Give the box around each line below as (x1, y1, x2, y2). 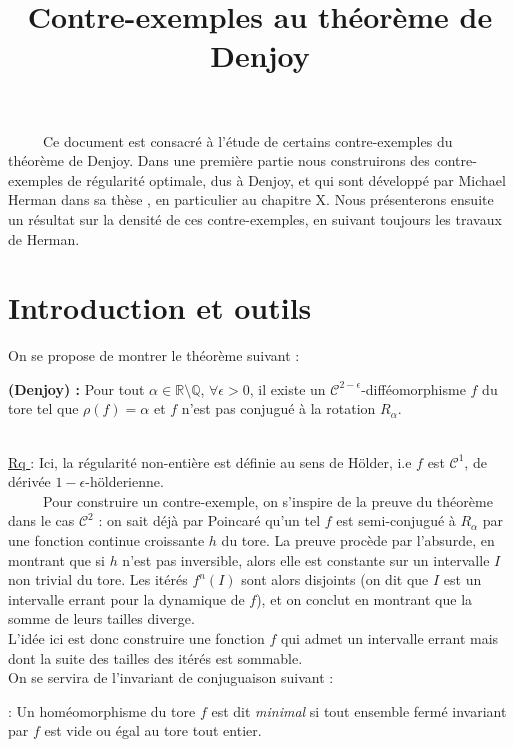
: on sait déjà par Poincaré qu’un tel (98, 510, 321, 531)
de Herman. (8, 228, 80, 249)
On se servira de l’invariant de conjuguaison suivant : (8, 667, 334, 688)
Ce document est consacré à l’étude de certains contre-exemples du (42, 130, 453, 151)
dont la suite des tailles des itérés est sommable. (8, 647, 303, 668)
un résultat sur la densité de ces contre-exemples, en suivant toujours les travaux (8, 208, 502, 229)
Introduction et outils (8, 287, 312, 328)
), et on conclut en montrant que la (256, 588, 473, 609)
